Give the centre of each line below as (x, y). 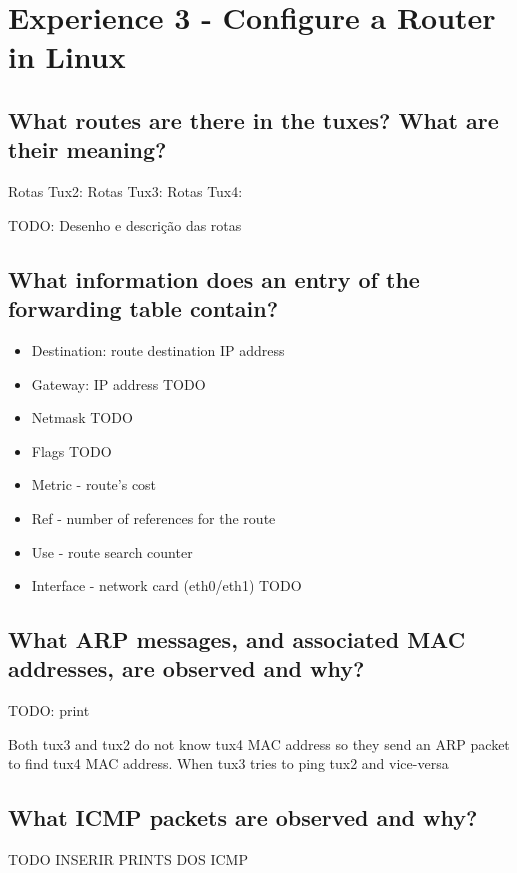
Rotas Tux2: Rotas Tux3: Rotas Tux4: (125, 191)
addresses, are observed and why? (186, 668)
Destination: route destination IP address (158, 349)
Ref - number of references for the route (153, 517)
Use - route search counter (112, 551)
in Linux (67, 56)
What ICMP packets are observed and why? (243, 817)
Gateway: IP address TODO (118, 383)
